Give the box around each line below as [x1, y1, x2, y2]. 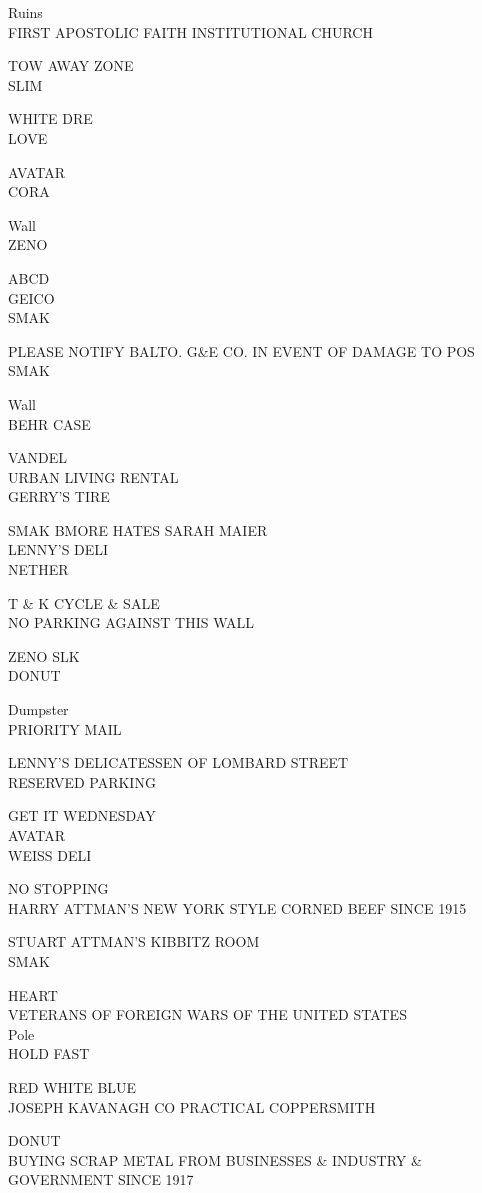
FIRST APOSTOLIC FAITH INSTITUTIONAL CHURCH [8, 21, 373, 42]
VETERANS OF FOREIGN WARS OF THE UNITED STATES [8, 1004, 407, 1025]
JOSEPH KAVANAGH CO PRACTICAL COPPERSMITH [8, 1096, 376, 1117]
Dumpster [8, 699, 69, 720]
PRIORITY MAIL [8, 718, 122, 739]
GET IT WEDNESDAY [8, 805, 156, 826]
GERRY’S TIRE [8, 486, 110, 507]
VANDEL [8, 447, 67, 468]
